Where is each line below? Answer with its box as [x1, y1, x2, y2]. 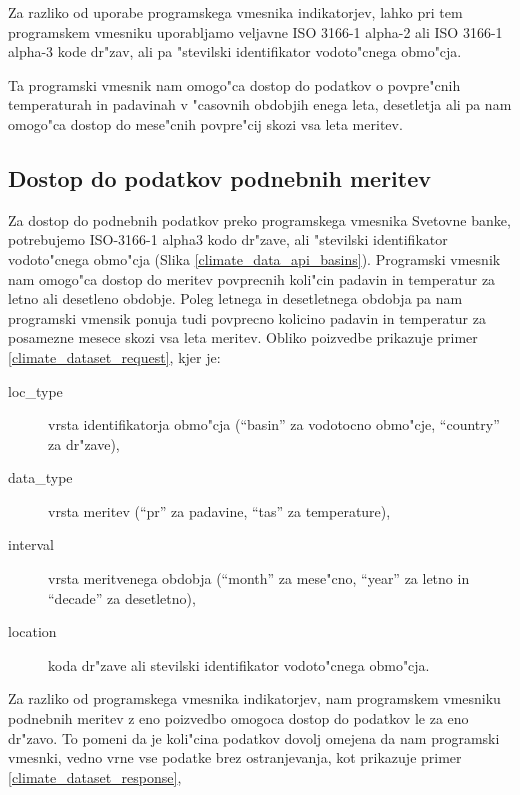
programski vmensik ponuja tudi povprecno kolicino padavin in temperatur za [8, 307, 486, 328]
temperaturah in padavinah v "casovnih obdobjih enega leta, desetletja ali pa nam [8, 94, 512, 115]
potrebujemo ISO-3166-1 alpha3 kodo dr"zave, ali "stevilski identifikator [8, 229, 448, 250]
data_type [8, 467, 73, 488]
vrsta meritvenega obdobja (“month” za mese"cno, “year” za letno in [48, 568, 470, 589]
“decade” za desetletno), [48, 587, 196, 608]
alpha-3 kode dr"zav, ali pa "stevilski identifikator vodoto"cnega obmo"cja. [8, 41, 462, 62]
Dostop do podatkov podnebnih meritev [8, 162, 432, 193]
